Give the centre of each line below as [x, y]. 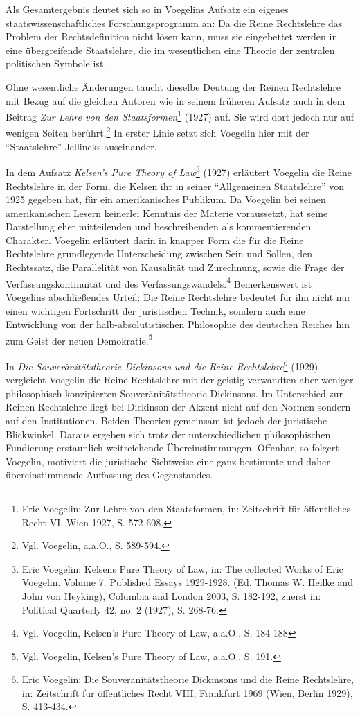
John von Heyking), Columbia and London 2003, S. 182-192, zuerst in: [171, 595]
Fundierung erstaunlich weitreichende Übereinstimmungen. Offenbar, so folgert [172, 448]
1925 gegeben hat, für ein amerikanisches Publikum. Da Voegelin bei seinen [166, 199]
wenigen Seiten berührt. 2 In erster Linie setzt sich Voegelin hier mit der [157, 132]
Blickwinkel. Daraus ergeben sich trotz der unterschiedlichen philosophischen [168, 434]
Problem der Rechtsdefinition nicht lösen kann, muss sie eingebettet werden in [172, 36]
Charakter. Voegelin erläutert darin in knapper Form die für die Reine [155, 240]
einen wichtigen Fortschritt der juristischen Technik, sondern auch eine [155, 310]
